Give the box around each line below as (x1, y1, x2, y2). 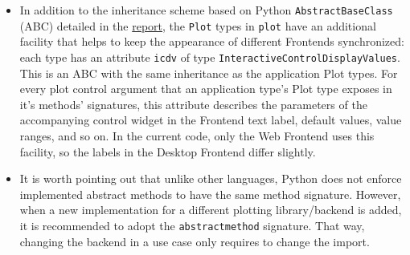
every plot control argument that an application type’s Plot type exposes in (19, 80, 392, 97)
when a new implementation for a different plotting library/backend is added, (19, 201, 402, 218)
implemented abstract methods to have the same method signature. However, (19, 185, 401, 202)
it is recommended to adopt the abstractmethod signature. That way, (19, 217, 365, 233)
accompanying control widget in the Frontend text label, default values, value (19, 111, 402, 128)
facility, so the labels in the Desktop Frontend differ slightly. (19, 143, 316, 160)
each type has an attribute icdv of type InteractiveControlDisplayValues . (19, 48, 400, 65)
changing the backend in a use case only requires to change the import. (19, 233, 370, 249)
